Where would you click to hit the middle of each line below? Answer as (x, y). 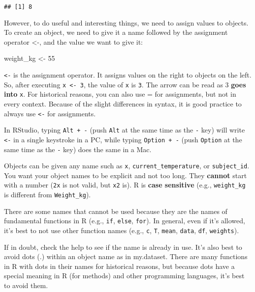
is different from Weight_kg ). (48, 195)
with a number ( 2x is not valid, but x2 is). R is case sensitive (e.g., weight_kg (125, 185)
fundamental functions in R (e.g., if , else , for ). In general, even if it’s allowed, (125, 221)
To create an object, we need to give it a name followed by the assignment (116, 32)
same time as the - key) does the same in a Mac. (78, 149)
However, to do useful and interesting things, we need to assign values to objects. (126, 22)
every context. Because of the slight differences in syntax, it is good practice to (123, 104)
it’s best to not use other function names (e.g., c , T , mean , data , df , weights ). (122, 230)
